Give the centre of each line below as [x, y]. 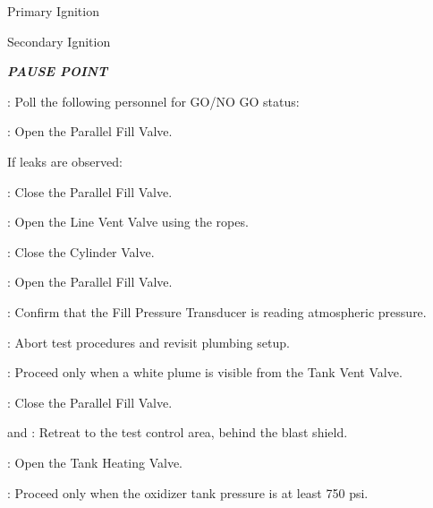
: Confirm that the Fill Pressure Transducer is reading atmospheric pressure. [217, 311]
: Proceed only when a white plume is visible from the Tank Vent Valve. [205, 372]
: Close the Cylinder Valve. [81, 251]
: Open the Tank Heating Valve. [95, 462]
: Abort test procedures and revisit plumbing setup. [149, 342]
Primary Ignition [53, 11]
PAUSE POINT [58, 71]
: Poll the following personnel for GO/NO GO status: [153, 101]
